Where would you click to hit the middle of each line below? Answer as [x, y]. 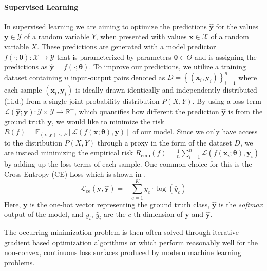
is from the [245, 111]
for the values [237, 26]
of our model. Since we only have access [195, 131]
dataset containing [33, 77]
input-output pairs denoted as [118, 77]
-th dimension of [157, 214]
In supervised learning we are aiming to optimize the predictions [106, 26]
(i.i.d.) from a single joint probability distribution [82, 101]
